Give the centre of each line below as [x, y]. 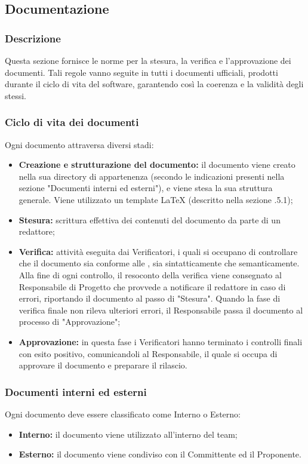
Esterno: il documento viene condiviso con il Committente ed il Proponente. [160, 454]
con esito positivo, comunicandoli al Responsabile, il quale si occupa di [148, 353]
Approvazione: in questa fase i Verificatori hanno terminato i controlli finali [161, 341]
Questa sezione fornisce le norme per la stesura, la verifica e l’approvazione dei [148, 60]
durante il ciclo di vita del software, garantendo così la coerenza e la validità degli [154, 84]
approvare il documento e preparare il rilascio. [103, 365]
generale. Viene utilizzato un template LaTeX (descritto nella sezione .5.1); [156, 199]
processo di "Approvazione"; [70, 322]
